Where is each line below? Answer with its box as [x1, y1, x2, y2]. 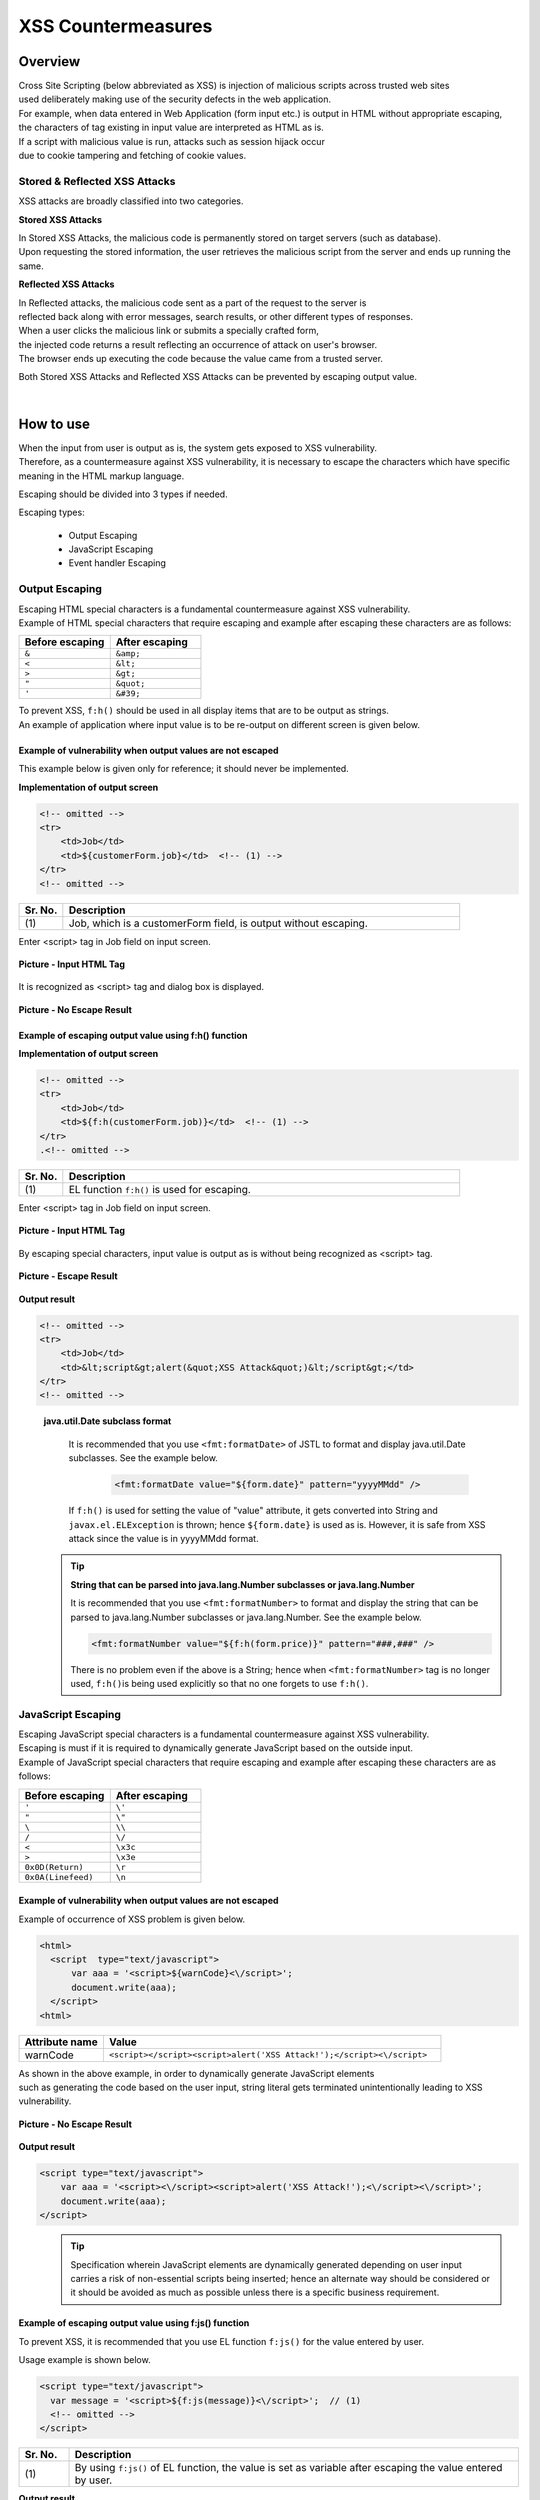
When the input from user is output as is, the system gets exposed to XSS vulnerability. [18, 441, 378, 454]
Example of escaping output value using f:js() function [18, 2317, 250, 2329]
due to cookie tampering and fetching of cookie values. [18, 150, 247, 162]
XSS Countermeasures [18, 15, 213, 37]
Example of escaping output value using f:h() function [18, 1029, 248, 1041]
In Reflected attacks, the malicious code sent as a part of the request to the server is [18, 296, 367, 309]
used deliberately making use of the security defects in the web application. [18, 93, 332, 105]
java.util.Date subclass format [43, 1415, 172, 1427]
